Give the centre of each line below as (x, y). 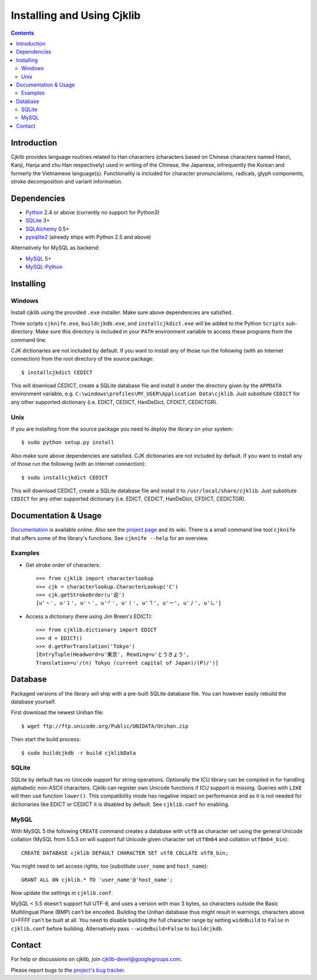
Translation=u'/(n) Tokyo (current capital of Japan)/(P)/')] (127, 663)
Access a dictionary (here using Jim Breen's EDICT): (89, 616)
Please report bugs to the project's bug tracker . (68, 970)
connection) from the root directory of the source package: (82, 359)
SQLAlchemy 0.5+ (48, 229)
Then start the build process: (46, 739)
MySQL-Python (44, 267)
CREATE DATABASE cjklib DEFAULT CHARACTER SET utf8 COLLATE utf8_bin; (125, 853)
